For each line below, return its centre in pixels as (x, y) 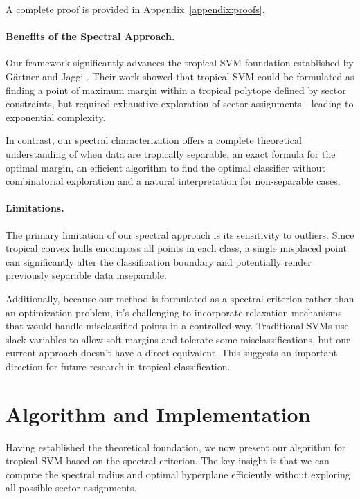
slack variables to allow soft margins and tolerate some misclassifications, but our (178, 339)
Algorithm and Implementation (158, 414)
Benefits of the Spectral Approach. (90, 36)
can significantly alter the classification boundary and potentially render (159, 261)
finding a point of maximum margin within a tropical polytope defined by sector (176, 90)
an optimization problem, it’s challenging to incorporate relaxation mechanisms (174, 312)
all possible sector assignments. (71, 488)
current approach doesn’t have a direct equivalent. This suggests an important (172, 353)
